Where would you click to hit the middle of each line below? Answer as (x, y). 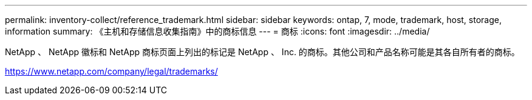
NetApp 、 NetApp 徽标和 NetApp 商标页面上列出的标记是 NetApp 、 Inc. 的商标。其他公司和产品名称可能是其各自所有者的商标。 (262, 52)
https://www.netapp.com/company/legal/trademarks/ (111, 71)
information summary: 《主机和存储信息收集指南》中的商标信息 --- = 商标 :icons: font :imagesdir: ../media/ (217, 31)
